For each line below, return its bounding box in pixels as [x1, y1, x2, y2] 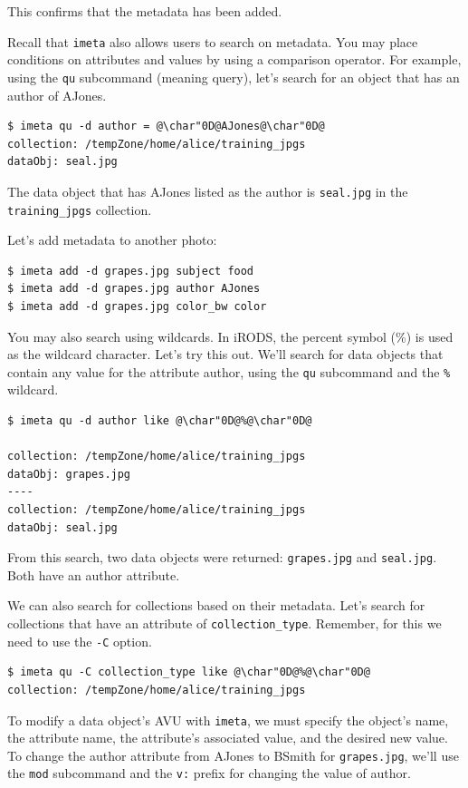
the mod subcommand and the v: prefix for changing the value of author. [7, 764, 411, 783]
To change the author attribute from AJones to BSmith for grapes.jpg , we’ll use [7, 745, 459, 764]
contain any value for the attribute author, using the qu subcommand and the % [7, 362, 451, 381]
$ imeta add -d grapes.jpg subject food [7, 264, 254, 277]
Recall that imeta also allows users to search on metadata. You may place [7, 32, 418, 51]
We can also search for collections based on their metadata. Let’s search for [7, 596, 425, 615]
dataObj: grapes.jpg [7, 467, 131, 481]
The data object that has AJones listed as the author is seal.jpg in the [7, 181, 408, 200]
